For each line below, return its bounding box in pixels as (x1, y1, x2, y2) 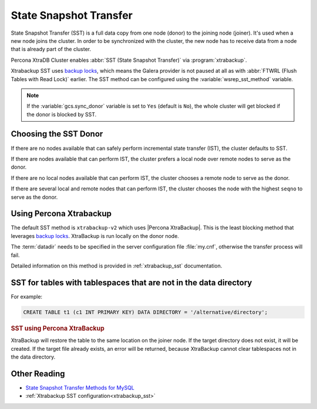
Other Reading (11, 368, 65, 378)
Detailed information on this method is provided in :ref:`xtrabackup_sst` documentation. (11, 262, 222, 269)
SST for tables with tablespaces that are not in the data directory (11, 277, 252, 287)
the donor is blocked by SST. (26, 110, 97, 118)
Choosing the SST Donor (11, 129, 103, 139)
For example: (11, 293, 43, 300)
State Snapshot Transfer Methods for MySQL (25, 384, 135, 391)
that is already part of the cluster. (11, 46, 91, 53)
